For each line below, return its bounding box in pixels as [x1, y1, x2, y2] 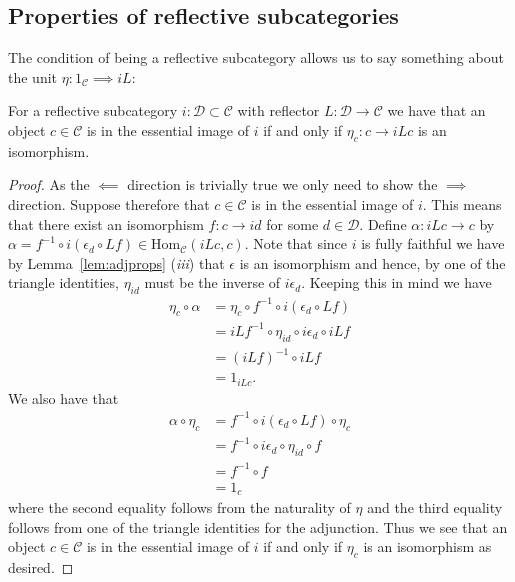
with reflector [237, 100, 320, 121]
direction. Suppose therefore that [8, 193, 210, 214]
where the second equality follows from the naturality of [8, 497, 351, 518]
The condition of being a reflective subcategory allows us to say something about [8, 47, 504, 68]
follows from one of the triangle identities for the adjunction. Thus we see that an [8, 516, 508, 537]
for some [266, 213, 319, 234]
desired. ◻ [8, 557, 74, 578]
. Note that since [244, 233, 348, 254]
